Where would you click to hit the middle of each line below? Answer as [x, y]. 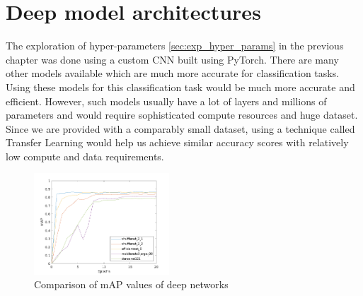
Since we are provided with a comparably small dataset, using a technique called [180, 128]
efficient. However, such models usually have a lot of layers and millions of [166, 101]
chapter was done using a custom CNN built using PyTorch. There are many [172, 59]
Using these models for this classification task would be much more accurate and [180, 87]
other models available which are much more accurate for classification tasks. [173, 73]
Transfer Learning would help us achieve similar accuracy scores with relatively [177, 142]
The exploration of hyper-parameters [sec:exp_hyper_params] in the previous [175, 46]
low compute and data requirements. [85, 156]
